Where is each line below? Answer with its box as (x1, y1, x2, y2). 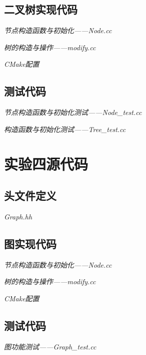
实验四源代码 (4, 153, 88, 174)
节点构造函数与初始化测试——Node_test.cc (4, 107, 142, 117)
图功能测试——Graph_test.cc (4, 341, 96, 351)
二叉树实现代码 (4, 2, 77, 17)
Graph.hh (4, 211, 32, 221)
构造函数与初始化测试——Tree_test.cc (4, 124, 126, 134)
